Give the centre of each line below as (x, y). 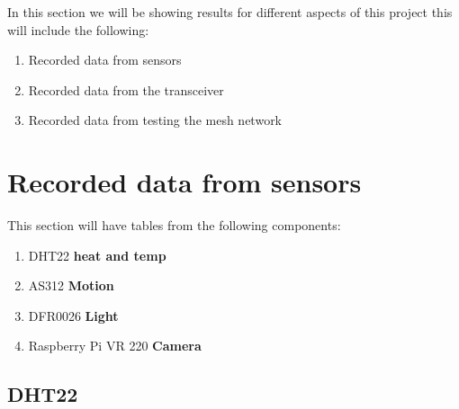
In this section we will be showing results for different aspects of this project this (230, 12)
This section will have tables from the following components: (174, 225)
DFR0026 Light (73, 315)
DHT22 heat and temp (97, 255)
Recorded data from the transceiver (126, 89)
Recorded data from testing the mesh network (155, 120)
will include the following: (78, 29)
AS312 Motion (71, 285)
